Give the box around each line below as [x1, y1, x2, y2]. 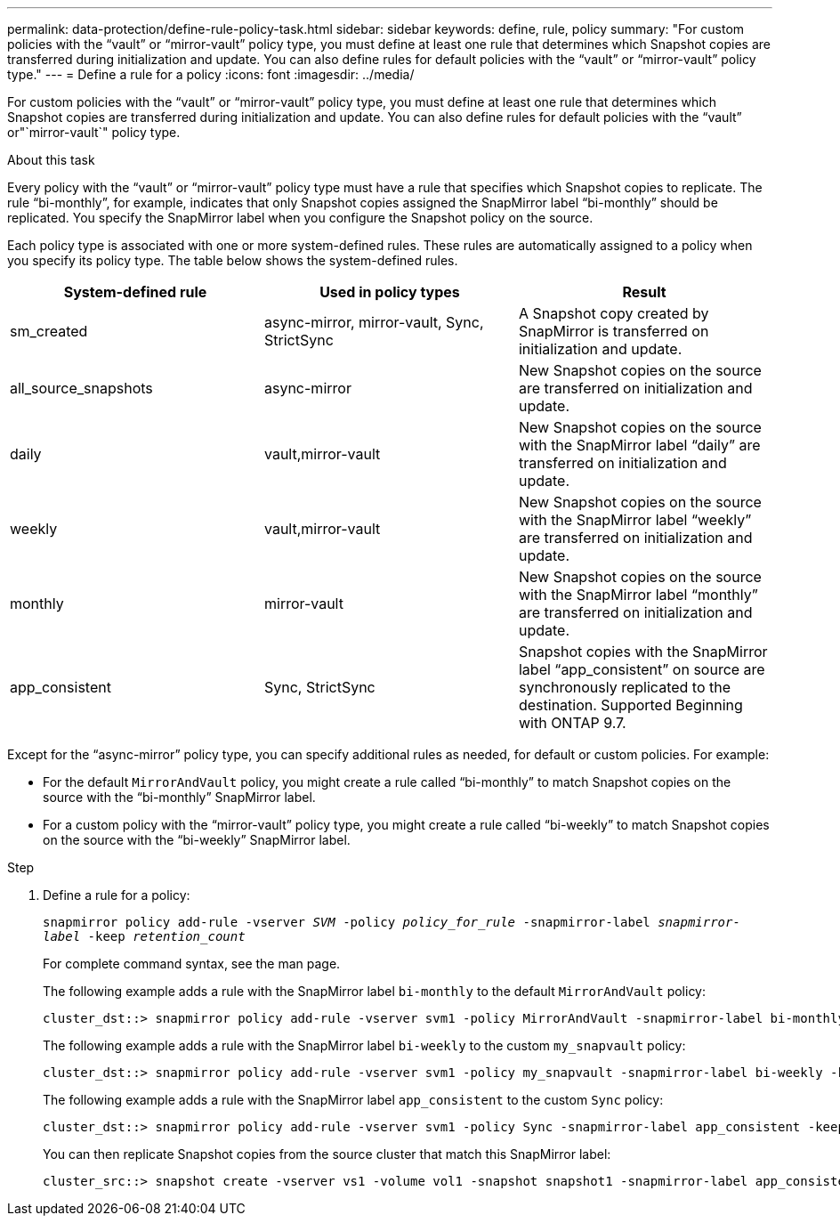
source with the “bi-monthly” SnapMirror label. [43, 790, 316, 805]
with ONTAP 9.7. [518, 714, 626, 732]
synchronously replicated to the [518, 678, 731, 696]
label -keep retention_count [43, 929, 246, 944]
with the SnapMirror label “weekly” [518, 511, 752, 529]
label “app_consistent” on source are [518, 660, 765, 678]
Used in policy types [319, 283, 460, 301]
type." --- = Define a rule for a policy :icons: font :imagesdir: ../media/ [7, 67, 415, 82]
